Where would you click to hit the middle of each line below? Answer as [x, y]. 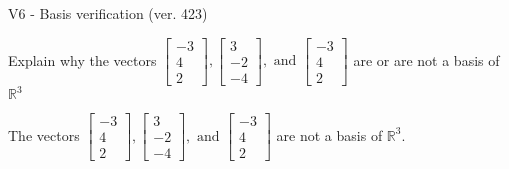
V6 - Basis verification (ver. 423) [108, 13]
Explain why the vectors [82, 59]
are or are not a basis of [426, 59]
